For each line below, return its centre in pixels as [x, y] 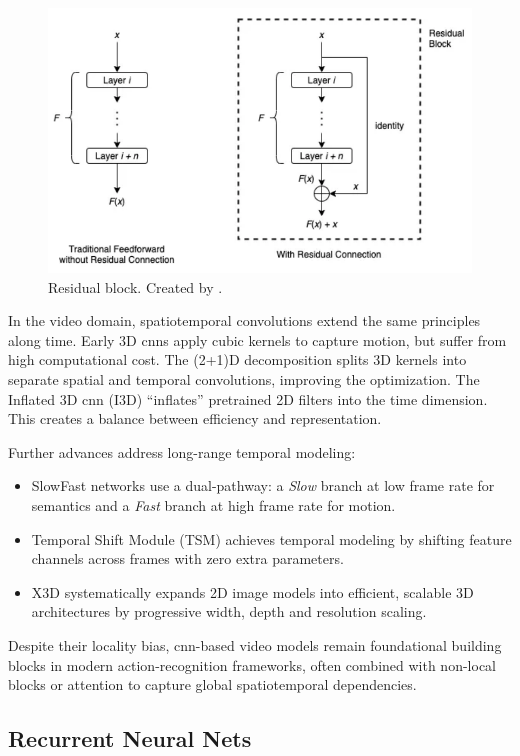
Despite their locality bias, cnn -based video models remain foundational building [255, 644]
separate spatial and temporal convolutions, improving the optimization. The [244, 378]
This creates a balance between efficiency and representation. [195, 418]
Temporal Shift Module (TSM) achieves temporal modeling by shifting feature [271, 538]
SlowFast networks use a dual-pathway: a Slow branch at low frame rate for [263, 485]
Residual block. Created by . [135, 286]
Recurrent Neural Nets [130, 738]
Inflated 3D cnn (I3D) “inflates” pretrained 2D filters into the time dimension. [248, 398]
